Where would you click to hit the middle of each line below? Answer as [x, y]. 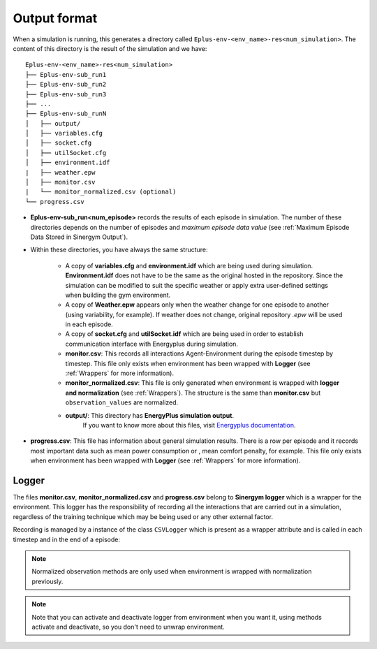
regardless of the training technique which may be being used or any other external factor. [143, 516]
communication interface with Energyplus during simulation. [152, 344]
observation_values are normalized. [122, 402]
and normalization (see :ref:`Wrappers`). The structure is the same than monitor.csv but [193, 393]
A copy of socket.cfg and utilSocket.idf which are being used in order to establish [184, 334]
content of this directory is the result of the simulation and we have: [110, 48]
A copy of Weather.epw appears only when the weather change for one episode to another [197, 305]
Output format [55, 18]
